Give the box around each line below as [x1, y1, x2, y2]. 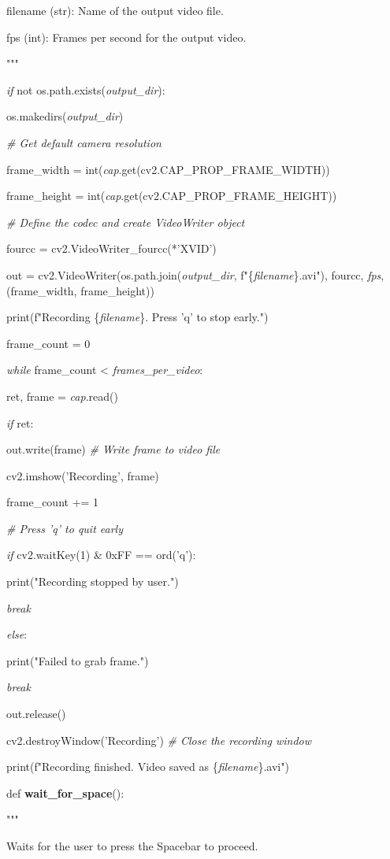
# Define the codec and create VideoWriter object [6, 213, 245, 230]
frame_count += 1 [6, 494, 99, 510]
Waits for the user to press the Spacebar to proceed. [6, 838, 258, 853]
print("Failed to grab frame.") [6, 652, 149, 668]
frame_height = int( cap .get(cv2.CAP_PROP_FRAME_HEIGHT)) [6, 187, 337, 204]
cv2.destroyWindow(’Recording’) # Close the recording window [6, 731, 312, 748]
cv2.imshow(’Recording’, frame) [6, 467, 159, 483]
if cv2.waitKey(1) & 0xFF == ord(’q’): [6, 546, 196, 563]
